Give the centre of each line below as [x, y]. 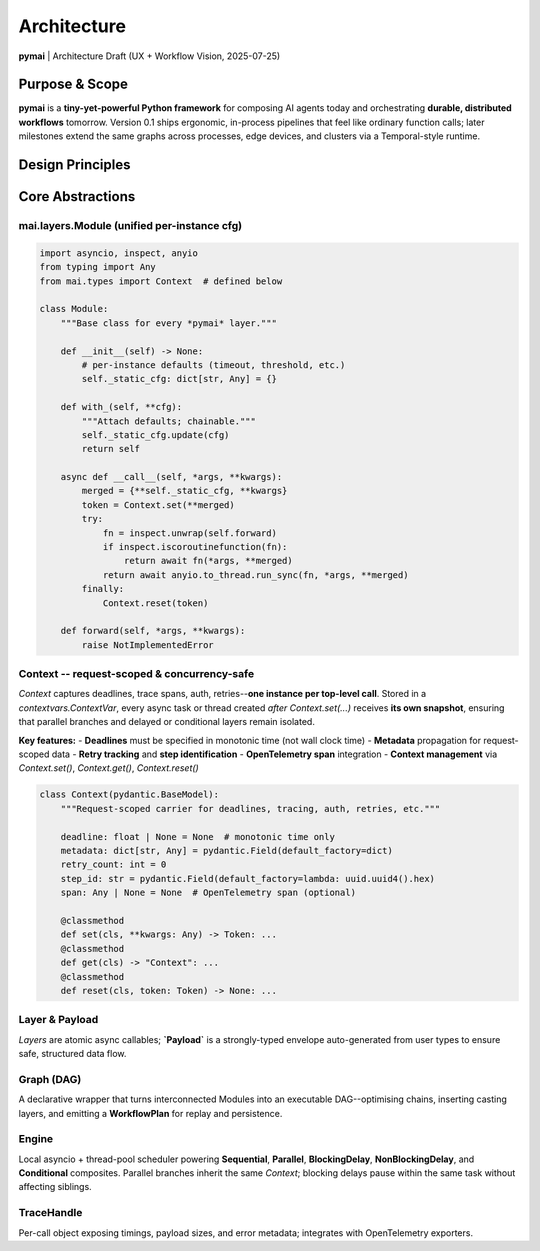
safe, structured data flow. [72, 1054]
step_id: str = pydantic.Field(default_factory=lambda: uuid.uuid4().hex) [247, 878]
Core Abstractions [77, 196]
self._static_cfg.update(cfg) [155, 434]
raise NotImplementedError [147, 644]
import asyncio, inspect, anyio [119, 253]
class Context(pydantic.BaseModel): [129, 794]
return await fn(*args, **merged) [208, 561]
